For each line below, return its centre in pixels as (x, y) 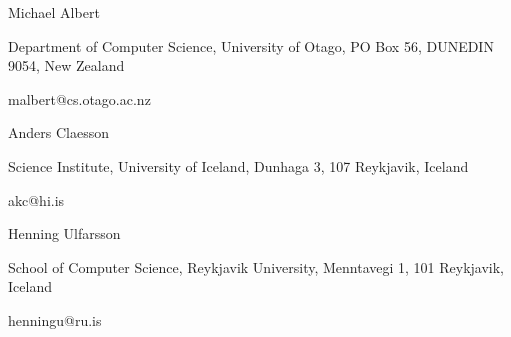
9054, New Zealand (66, 65)
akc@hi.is (36, 199)
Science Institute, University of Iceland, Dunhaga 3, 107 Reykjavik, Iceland (238, 165)
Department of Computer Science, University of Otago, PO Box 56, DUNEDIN (251, 45)
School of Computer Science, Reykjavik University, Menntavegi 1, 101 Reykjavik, (256, 266)
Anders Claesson (58, 132)
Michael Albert (54, 12)
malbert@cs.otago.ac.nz (79, 98)
